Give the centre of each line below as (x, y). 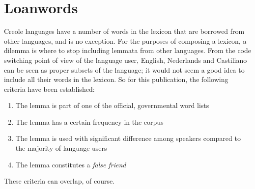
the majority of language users (61, 148)
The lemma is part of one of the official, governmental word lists (112, 105)
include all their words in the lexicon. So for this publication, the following (116, 79)
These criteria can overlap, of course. (59, 181)
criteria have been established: (49, 89)
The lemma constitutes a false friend (71, 164)
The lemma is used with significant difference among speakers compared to (128, 138)
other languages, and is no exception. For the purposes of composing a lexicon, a (125, 40)
